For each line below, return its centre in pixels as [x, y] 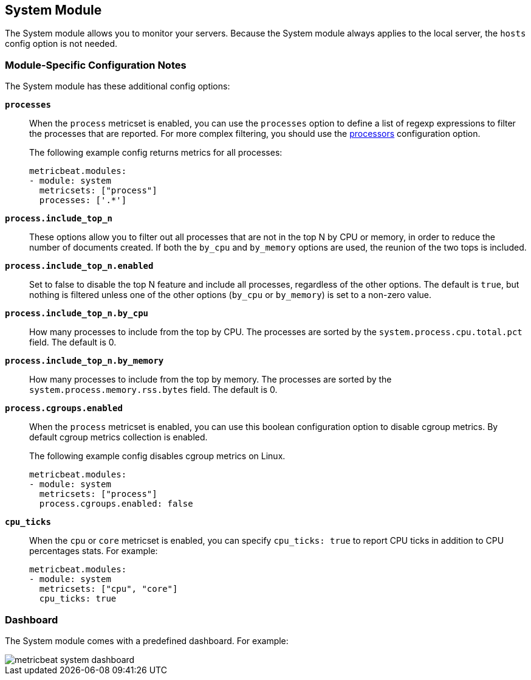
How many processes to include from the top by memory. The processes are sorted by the [211, 380]
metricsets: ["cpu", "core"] [108, 589]
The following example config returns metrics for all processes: [156, 153]
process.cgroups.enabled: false [116, 504]
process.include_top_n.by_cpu [77, 314]
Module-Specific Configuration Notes [96, 65]
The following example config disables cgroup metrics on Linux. [157, 456]
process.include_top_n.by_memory [84, 361]
